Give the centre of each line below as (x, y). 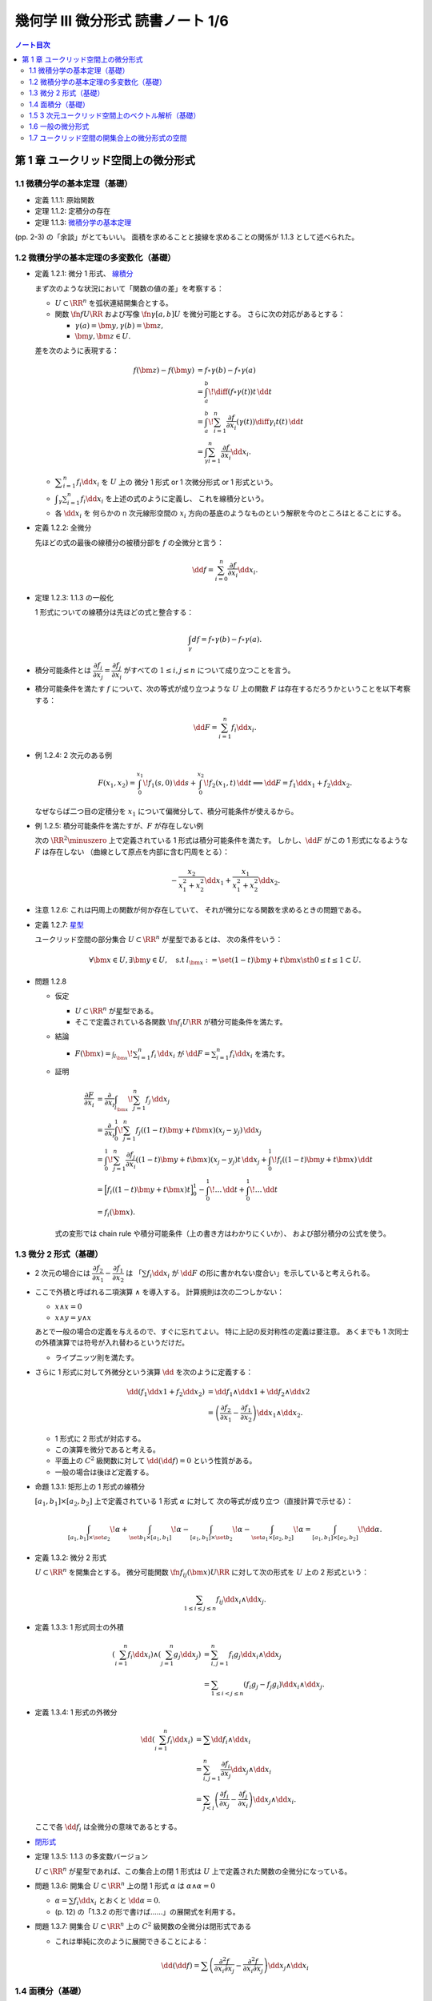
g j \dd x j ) (187, 1655)
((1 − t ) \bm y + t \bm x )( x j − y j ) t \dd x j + (201, 1161)
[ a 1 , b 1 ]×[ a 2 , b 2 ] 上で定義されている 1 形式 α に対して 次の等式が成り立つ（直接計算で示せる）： (194, 1502)
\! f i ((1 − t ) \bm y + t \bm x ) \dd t (322, 1161)
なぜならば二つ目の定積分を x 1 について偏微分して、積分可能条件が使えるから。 (166, 812)
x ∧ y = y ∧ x (73, 1317)
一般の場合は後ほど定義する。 (104, 1472)
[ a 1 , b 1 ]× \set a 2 (90, 1538)
